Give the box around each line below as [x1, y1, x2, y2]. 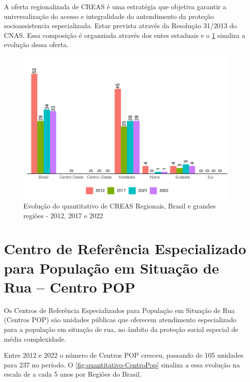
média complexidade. [4, 333, 66, 344]
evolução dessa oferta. [4, 39, 69, 50]
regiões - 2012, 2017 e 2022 [23, 210, 103, 220]
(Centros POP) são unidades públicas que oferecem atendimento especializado [4, 314, 237, 325]
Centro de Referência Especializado [4, 239, 247, 259]
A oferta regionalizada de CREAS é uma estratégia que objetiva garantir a [4, 1, 227, 11]
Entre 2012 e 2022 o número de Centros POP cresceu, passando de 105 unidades [4, 350, 244, 360]
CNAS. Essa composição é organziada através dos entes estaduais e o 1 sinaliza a [4, 30, 245, 40]
